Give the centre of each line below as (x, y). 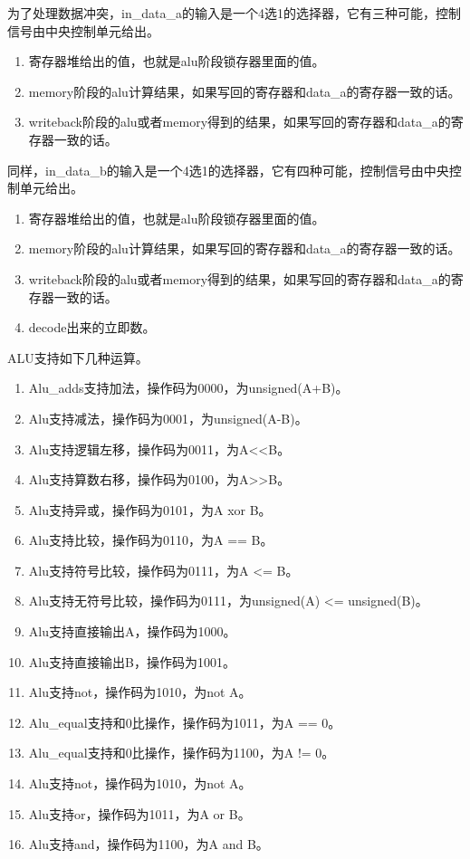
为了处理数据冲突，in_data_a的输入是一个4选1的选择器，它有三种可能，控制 (234, 13)
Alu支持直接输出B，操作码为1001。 (132, 661)
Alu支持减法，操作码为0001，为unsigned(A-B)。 (168, 418)
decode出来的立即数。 (92, 327)
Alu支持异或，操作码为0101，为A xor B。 (150, 509)
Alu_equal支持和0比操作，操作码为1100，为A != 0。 (182, 753)
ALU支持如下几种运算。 (78, 357)
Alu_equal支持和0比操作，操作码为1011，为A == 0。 (185, 722)
